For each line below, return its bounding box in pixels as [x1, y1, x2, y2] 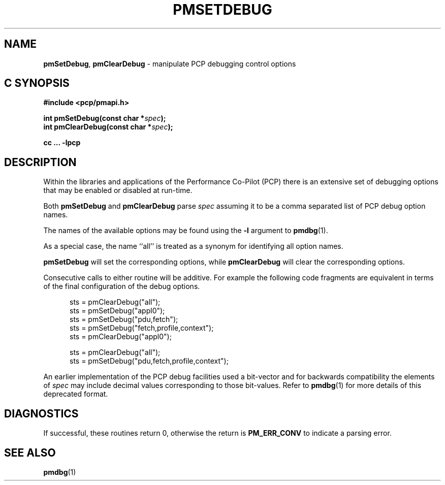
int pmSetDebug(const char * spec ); [43, 114, 166, 123]
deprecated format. [43, 390, 108, 399]
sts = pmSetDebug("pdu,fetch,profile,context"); [70, 357, 229, 366]
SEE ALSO [4, 446, 56, 459]
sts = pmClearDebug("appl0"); [70, 332, 172, 341]
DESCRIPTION [4, 155, 77, 169]
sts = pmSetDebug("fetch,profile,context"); [70, 324, 214, 333]
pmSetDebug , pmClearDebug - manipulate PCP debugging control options [43, 59, 296, 68]
